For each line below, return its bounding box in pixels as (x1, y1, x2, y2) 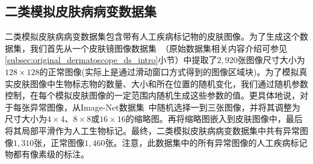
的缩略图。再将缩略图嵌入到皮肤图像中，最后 (125, 112, 303, 125)
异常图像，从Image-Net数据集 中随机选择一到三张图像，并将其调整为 (29, 100, 300, 113)
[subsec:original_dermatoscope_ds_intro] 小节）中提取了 (5, 53, 217, 66)
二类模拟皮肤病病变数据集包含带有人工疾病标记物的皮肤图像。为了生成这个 (5, 30, 300, 43)
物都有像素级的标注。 (5, 148, 89, 160)
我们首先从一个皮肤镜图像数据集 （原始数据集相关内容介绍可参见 (29, 41, 287, 54)
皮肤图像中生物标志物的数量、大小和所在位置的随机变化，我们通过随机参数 (13, 77, 308, 90)
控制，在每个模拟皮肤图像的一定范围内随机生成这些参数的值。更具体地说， (5, 89, 300, 102)
